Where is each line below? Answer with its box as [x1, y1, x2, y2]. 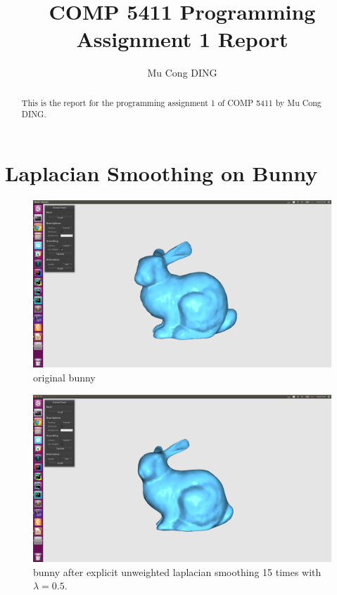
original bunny [33, 370, 96, 385]
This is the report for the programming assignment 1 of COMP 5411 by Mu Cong [21, 96, 322, 108]
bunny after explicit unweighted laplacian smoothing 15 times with [33, 564, 322, 579]
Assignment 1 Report [76, 25, 288, 53]
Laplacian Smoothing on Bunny [5, 159, 318, 188]
